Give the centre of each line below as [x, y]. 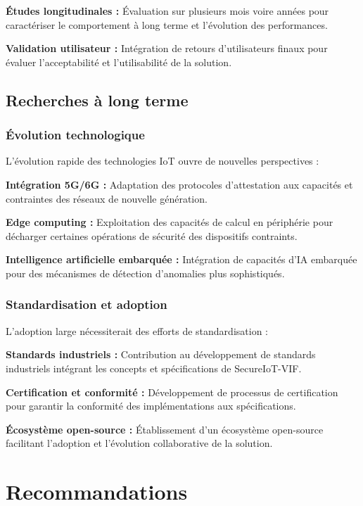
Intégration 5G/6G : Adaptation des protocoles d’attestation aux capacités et [179, 184]
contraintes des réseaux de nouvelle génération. [107, 198]
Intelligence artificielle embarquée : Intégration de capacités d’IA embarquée [181, 259]
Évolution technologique [75, 135]
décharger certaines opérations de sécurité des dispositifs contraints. [152, 235]
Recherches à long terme [97, 100]
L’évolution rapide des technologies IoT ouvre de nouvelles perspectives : [163, 161]
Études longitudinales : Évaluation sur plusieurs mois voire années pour [167, 11]
